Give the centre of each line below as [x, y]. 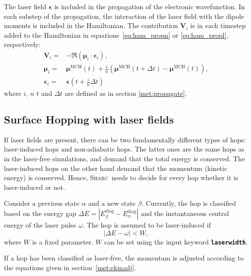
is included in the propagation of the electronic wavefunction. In [150, 6]
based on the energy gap [40, 213]
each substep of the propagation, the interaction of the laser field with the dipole [124, 16]
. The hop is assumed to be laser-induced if [147, 225]
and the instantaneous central [185, 213]
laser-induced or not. [35, 187]
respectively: [22, 44]
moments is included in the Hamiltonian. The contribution [91, 25]
